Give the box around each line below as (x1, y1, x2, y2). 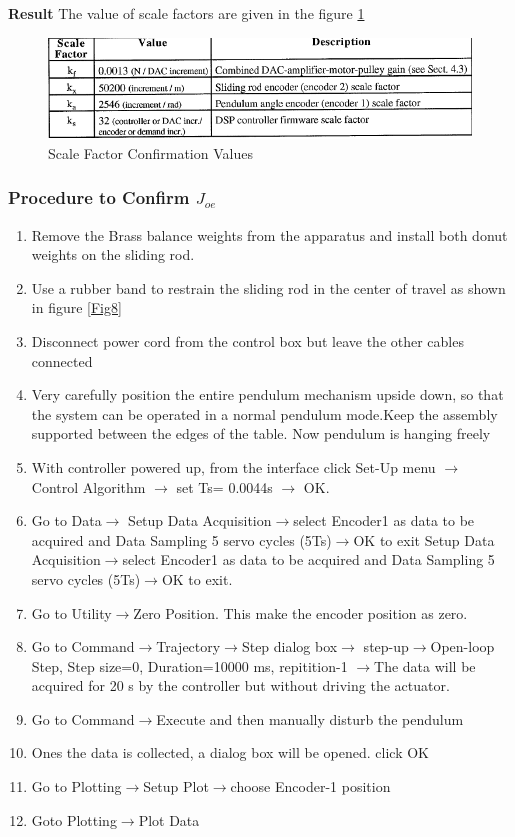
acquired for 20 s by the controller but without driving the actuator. (31, 675, 450, 696)
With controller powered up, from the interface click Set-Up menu (31, 456, 436, 477)
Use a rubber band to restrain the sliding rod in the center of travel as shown (31, 277, 506, 298)
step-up (363, 636, 409, 657)
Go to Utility (31, 602, 112, 623)
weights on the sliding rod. (31, 244, 195, 265)
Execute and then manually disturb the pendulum (156, 708, 464, 729)
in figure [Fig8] (31, 297, 122, 318)
